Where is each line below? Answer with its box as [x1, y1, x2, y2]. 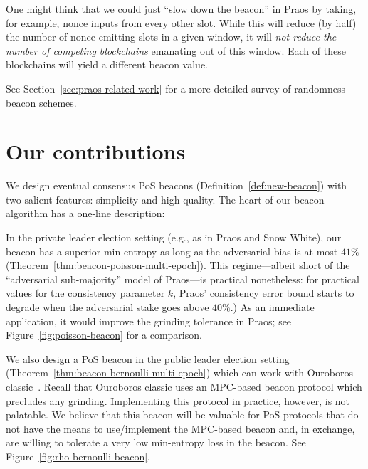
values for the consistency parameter [6, 285, 165, 300]
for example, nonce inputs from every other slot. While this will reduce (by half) [6, 15, 357, 30]
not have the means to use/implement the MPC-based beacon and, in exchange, [6, 421, 355, 436]
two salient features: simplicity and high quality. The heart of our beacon [6, 191, 325, 206]
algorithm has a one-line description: [6, 206, 165, 221]
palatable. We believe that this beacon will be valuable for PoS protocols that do [6, 407, 359, 422]
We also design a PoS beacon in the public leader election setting [6, 351, 290, 366]
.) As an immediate [230, 300, 315, 315]
